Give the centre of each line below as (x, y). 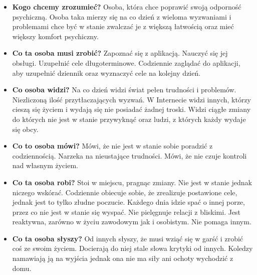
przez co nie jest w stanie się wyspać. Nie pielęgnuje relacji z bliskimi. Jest (126, 212)
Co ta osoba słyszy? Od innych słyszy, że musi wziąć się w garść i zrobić (128, 238)
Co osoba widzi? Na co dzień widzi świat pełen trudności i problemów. (124, 90)
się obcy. (25, 129)
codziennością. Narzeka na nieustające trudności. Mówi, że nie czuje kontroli (130, 155)
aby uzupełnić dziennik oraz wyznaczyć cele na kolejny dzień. (106, 73)
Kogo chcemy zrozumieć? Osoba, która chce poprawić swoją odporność (127, 7)
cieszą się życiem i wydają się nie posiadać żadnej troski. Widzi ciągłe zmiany (132, 109)
